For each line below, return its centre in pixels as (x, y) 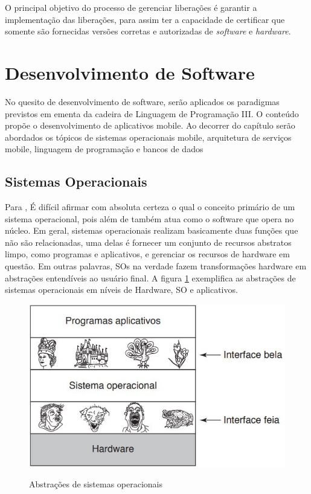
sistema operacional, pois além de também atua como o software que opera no (149, 218)
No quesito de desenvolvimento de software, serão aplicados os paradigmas (142, 101)
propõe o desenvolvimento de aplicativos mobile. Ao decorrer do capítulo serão (150, 125)
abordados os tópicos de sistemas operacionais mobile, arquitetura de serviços (148, 137)
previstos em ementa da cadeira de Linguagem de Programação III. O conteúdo (152, 113)
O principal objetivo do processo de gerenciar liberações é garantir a (131, 7)
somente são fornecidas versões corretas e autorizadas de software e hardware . (148, 31)
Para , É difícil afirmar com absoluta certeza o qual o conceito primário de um (150, 207)
